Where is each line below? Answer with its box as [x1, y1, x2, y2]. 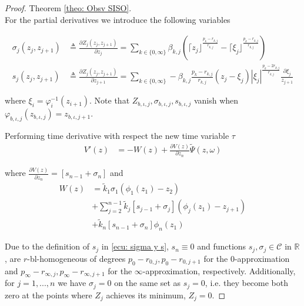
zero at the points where [5, 288, 92, 301]
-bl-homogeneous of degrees [27, 252, 126, 264]
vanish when [193, 94, 239, 107]
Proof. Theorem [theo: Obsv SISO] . [5, 2, 132, 14]
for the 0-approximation [203, 252, 290, 264]
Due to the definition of [5, 240, 90, 252]
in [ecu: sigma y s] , [101, 240, 169, 252]
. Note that [89, 94, 130, 107]
